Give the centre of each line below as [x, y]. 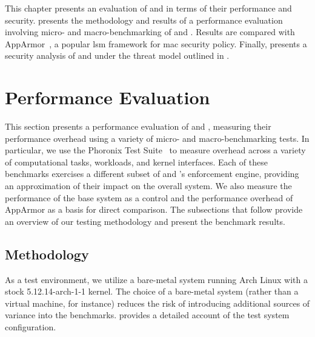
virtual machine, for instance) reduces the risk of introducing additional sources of [157, 303]
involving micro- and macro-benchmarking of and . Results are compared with [150, 32]
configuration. [31, 327]
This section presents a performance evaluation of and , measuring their [138, 126]
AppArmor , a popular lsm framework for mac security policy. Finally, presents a [156, 43]
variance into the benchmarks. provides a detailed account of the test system [147, 315]
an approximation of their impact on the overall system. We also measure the [148, 186]
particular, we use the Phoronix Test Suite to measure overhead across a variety [155, 150]
